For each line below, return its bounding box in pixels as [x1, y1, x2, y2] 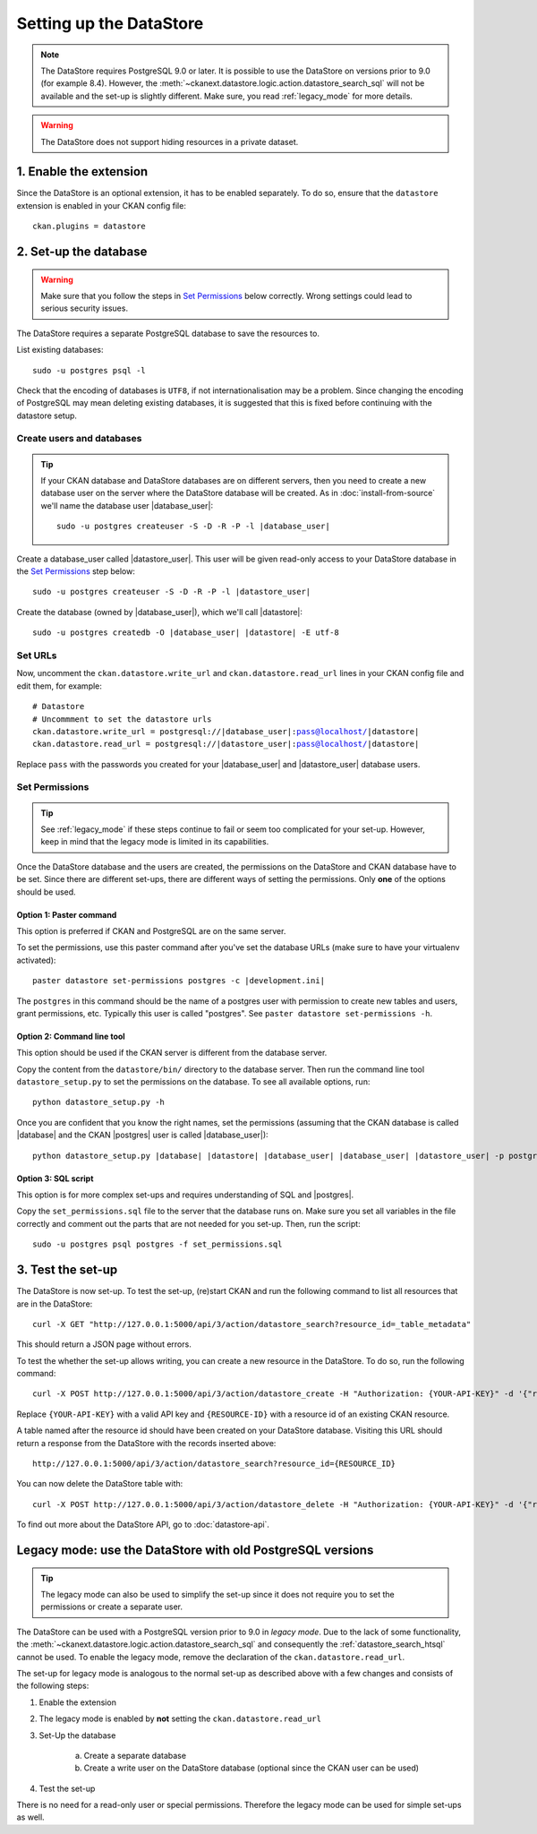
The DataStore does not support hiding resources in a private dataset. [40, 136, 299, 147]
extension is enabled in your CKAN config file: [16, 200, 187, 210]
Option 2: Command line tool [16, 1031, 125, 1041]
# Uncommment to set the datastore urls [32, 714, 212, 724]
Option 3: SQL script [16, 1173, 94, 1184]
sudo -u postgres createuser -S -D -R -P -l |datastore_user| [32, 587, 311, 597]
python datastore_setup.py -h [32, 1097, 166, 1108]
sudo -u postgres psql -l [32, 365, 147, 375]
